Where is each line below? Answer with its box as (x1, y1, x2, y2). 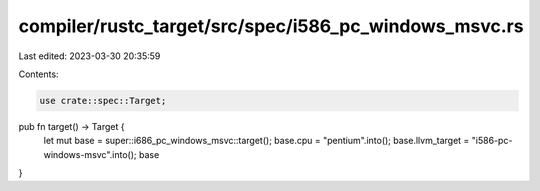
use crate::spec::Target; (39, 95, 167, 106)
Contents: (18, 68, 59, 80)
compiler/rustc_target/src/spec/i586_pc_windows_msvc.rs (18, 15, 524, 37)
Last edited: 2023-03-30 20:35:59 (18, 50, 161, 62)
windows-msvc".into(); (43, 148, 137, 160)
